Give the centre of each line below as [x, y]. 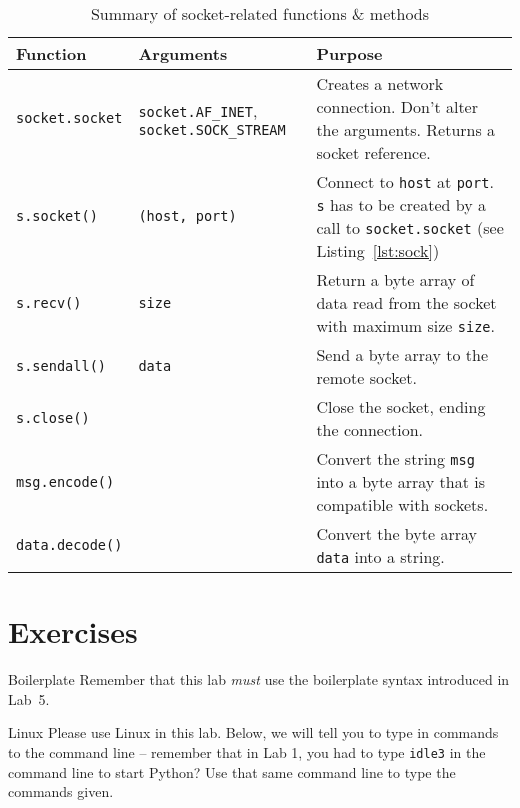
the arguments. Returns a [406, 129]
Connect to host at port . [405, 181]
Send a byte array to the [402, 354]
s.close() [53, 418]
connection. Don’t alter [397, 106]
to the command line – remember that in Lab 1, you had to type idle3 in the [247, 751]
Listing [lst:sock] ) [378, 250]
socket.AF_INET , [198, 110]
